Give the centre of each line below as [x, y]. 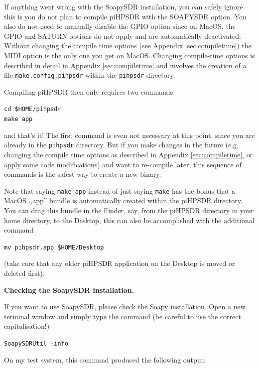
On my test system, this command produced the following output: [105, 359]
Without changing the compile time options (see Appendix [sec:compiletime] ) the [128, 46]
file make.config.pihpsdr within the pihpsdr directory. [90, 75]
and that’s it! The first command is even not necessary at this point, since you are [129, 135]
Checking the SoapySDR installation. [69, 290]
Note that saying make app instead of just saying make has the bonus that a [120, 190]
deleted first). [24, 273]
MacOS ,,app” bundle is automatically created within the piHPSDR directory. [123, 200]
